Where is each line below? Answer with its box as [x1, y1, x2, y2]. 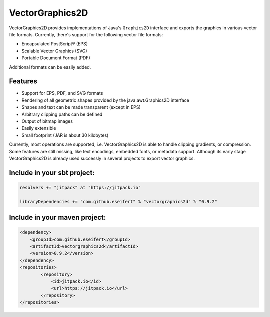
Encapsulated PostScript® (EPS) [21, 41, 88, 47]
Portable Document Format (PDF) [21, 55, 91, 61]
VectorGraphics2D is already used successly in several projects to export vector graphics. [9, 155, 195, 161]
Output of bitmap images [21, 118, 73, 124]
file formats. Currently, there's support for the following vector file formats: [9, 31, 163, 37]
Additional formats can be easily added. [9, 64, 91, 70]
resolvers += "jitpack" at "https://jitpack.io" [19, 185, 141, 190]
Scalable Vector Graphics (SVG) [21, 48, 87, 54]
